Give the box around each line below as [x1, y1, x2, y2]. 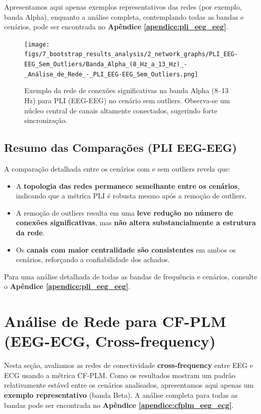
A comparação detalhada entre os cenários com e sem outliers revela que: [4, 163, 231, 174]
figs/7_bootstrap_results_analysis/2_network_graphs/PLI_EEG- [24, 51, 238, 58]
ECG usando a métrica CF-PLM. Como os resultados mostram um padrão [4, 369, 236, 380]
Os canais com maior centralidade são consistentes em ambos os [16, 244, 236, 255]
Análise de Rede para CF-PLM [4, 311, 227, 332]
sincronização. [24, 115, 67, 126]
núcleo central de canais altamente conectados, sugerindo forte [24, 105, 217, 115]
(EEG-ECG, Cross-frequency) [4, 330, 216, 351]
